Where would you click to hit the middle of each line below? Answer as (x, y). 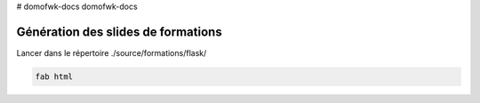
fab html (54, 76)
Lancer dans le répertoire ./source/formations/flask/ (112, 52)
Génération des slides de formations (119, 32)
